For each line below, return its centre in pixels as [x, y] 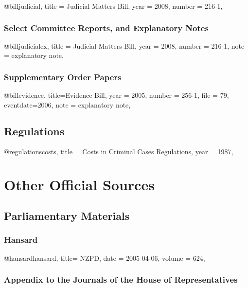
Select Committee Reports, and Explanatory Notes [106, 27]
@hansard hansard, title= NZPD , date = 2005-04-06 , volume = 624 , [105, 258]
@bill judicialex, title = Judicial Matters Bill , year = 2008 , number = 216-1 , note [124, 45]
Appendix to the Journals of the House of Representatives [121, 279]
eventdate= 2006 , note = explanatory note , [67, 104]
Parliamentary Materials [67, 215]
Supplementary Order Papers [63, 77]
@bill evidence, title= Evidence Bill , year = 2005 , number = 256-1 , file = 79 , [116, 95]
